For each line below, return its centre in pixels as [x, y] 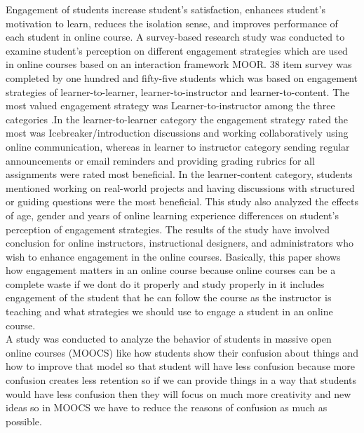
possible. [24, 421]
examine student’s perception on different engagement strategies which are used [177, 50]
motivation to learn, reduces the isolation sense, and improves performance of [172, 23]
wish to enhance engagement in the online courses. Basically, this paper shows [173, 256]
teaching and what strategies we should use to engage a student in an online [169, 311]
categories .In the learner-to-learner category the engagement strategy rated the [177, 119]
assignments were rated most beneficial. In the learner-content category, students [179, 174]
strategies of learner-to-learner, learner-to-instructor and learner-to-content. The [178, 91]
